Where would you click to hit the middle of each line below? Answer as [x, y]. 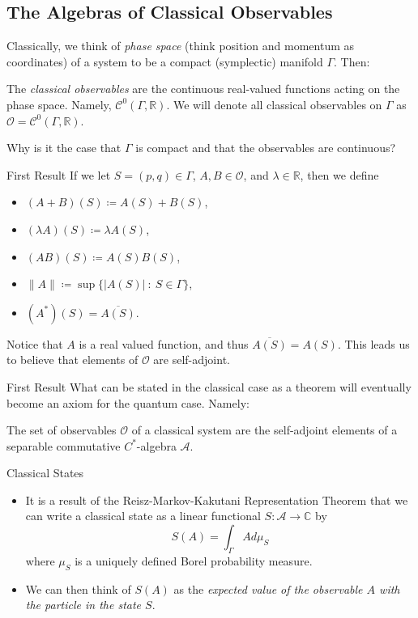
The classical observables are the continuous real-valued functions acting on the [203, 89]
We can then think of [78, 588]
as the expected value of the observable [268, 588]
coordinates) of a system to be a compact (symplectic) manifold [165, 61]
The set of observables [62, 430]
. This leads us [373, 343]
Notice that [35, 343]
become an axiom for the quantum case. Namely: [128, 402]
